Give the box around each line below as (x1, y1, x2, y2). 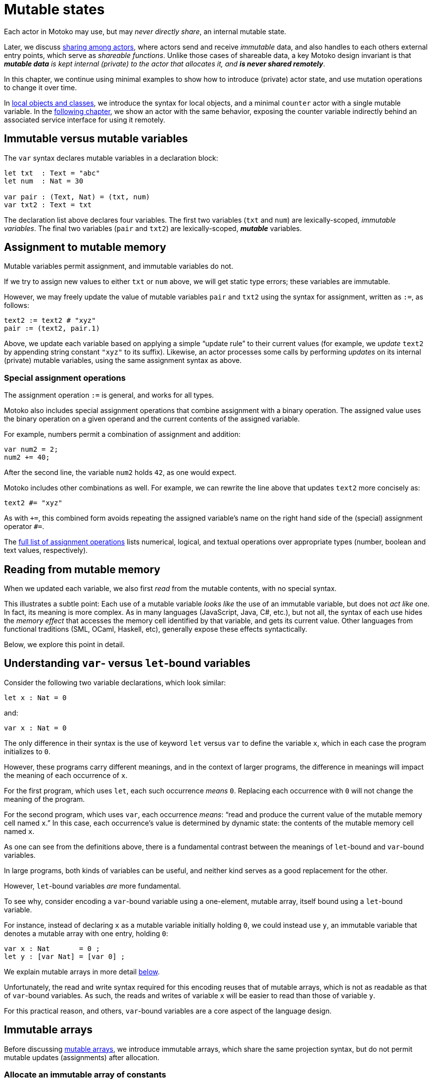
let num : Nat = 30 (4, 177, 84, 185)
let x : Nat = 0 (4, 693, 67, 702)
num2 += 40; (4, 453, 50, 462)
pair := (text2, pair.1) (4, 324, 100, 333)
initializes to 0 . (4, 747, 50, 756)
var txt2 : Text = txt (4, 200, 92, 209)
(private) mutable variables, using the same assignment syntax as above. (4, 356, 242, 365)
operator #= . (4, 522, 45, 531)
